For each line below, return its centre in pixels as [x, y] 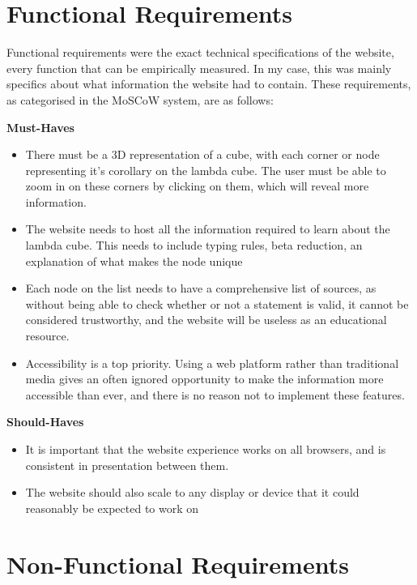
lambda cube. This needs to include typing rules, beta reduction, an [194, 245]
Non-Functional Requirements [178, 564]
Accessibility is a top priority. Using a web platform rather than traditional [212, 363]
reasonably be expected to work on [112, 508]
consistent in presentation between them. [127, 465]
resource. [47, 336]
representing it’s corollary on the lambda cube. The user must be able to [206, 170]
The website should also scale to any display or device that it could [192, 492]
